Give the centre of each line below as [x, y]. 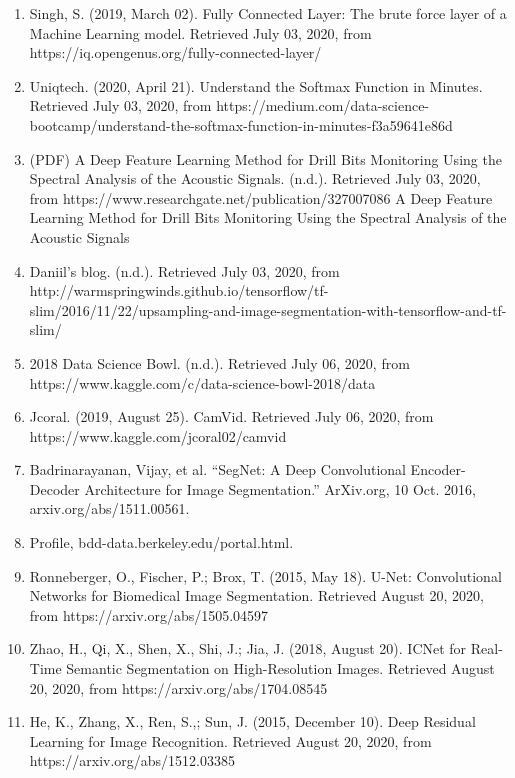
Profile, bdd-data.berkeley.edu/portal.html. [161, 542]
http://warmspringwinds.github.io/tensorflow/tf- [179, 290]
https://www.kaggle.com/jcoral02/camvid [158, 435]
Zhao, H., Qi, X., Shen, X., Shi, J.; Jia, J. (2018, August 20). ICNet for [248, 648]
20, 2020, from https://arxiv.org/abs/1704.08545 [178, 687]
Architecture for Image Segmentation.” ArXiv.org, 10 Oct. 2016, [280, 488]
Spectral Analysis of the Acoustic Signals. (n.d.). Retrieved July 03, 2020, [255, 178]
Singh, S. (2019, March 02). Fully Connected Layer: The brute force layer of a [268, 13]
